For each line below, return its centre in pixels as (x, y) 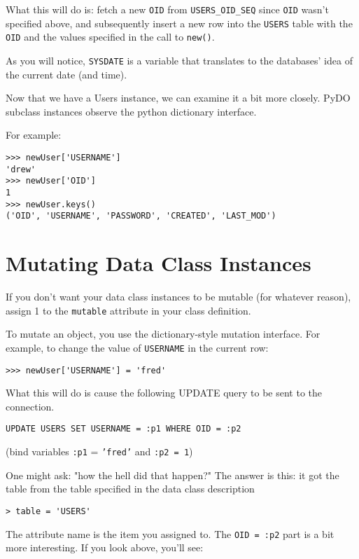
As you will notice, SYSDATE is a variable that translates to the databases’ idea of (179, 60)
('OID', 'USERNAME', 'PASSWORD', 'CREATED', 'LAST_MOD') (141, 216)
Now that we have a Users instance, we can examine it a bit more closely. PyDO (178, 98)
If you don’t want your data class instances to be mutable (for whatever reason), (178, 297)
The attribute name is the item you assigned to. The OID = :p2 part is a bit (170, 533)
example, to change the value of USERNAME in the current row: (137, 347)
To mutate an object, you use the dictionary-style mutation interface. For (163, 334)
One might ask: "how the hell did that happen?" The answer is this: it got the (173, 475)
